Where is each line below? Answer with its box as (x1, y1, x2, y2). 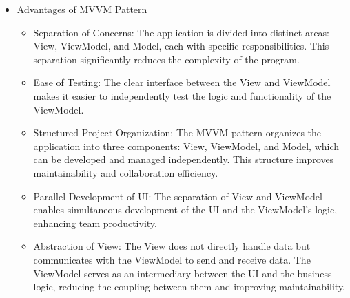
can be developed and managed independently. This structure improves (33, 152, 334, 167)
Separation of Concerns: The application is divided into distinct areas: (33, 25, 329, 39)
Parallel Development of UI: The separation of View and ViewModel (33, 189, 322, 203)
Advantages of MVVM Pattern (17, 2, 147, 16)
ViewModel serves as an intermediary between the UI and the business (33, 266, 332, 280)
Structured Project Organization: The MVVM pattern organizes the (33, 125, 322, 140)
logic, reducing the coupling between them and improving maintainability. (33, 279, 346, 294)
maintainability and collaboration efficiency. (33, 165, 218, 180)
